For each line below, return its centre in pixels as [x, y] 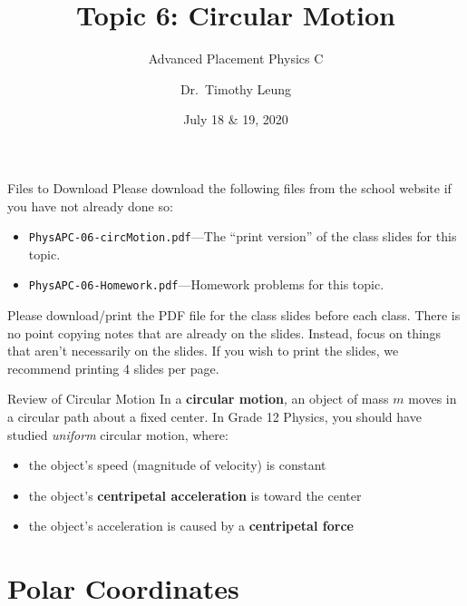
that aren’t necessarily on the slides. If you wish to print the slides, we [203, 351]
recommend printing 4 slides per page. [113, 368]
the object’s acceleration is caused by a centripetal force [191, 526]
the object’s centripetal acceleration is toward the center [195, 495]
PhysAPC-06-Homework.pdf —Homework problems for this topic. [206, 284]
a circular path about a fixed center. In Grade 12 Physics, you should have [214, 416]
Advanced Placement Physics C [236, 59]
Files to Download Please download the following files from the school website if [229, 187]
